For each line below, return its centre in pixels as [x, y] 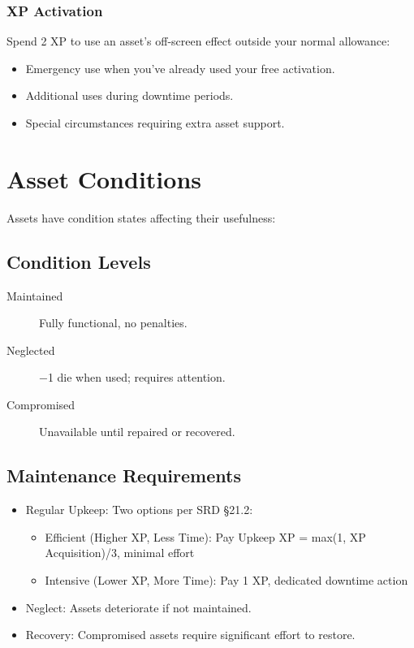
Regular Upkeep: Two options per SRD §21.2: [139, 510]
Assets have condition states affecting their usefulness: [141, 217]
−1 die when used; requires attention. [132, 377]
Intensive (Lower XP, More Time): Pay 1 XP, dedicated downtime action [226, 580]
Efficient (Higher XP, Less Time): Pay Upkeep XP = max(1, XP [205, 536]
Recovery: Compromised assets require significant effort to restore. [190, 635]
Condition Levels [79, 261]
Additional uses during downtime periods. [129, 95]
